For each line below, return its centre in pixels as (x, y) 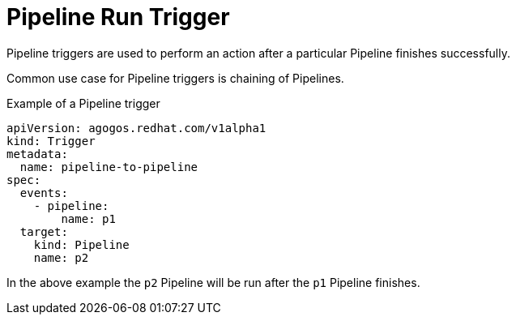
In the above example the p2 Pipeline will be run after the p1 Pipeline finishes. (213, 282)
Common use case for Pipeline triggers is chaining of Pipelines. (175, 78)
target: (44, 231)
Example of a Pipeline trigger (83, 103)
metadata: (37, 154)
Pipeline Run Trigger (118, 17)
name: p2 (61, 257)
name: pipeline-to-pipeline (109, 167)
